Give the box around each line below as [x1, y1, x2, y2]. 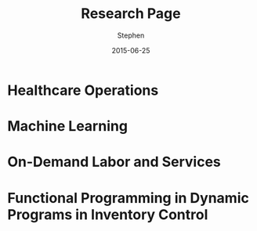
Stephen [117, 31, 145, 40]
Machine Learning [7, 117, 128, 135]
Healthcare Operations [7, 81, 159, 99]
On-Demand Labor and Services [7, 153, 221, 171]
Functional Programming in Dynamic [7, 189, 250, 207]
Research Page [81, 5, 181, 23]
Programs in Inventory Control [7, 205, 208, 223]
